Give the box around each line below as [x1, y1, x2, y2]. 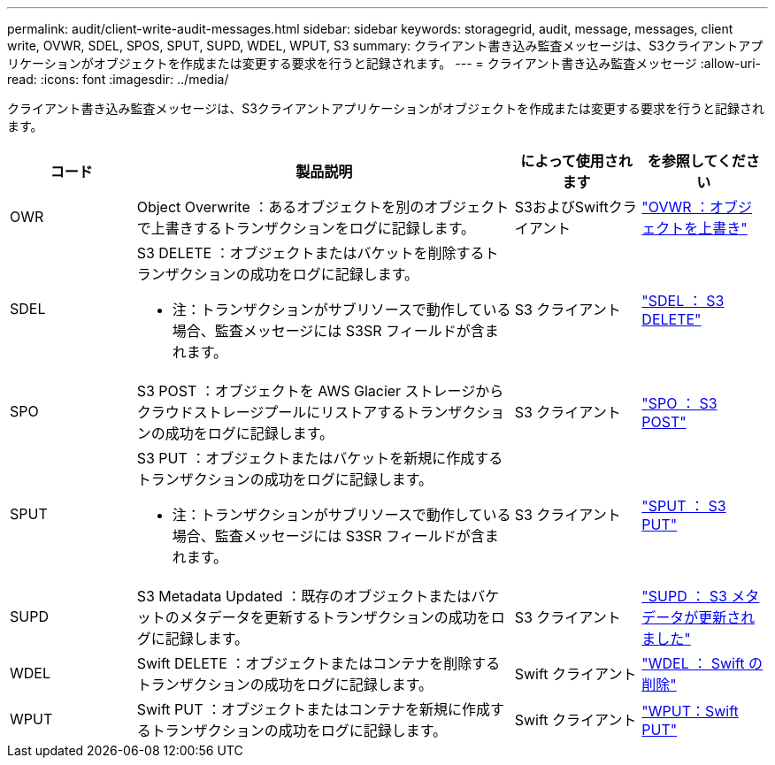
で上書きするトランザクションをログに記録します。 [136, 219, 476, 237]
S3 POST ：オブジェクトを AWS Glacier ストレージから [136, 382, 504, 400]
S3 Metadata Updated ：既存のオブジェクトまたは [136, 587, 472, 605]
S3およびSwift [514, 198, 609, 216]
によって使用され [520, 152, 633, 170]
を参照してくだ [647, 152, 746, 170]
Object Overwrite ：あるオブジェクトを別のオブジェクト [136, 198, 510, 216]
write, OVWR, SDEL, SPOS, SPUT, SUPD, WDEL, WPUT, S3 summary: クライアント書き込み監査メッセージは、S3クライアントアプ [7, 38, 763, 53]
